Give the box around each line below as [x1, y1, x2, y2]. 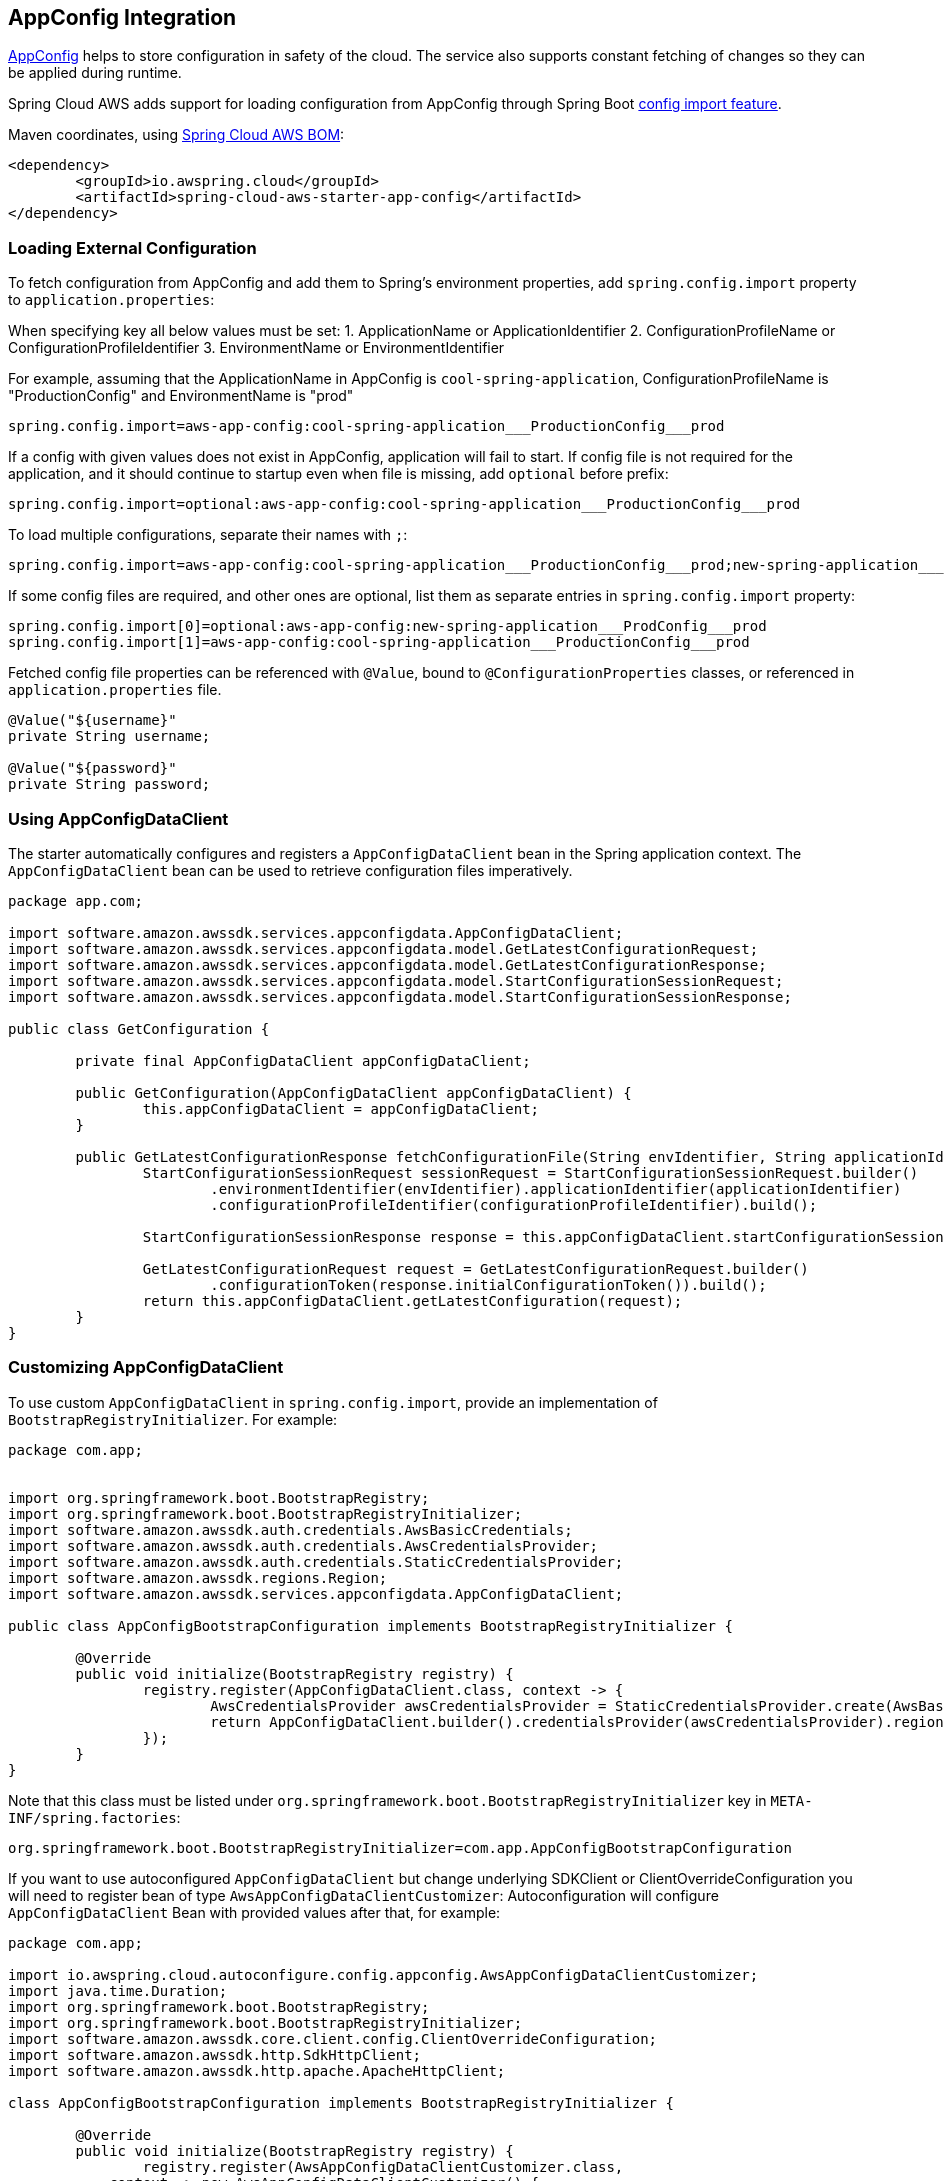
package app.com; [8, 892, 143, 909]
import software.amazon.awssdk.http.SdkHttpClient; [8, 2046, 422, 2063]
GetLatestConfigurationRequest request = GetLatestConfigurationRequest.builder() [142, 1260, 809, 1277]
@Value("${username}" [8, 712, 177, 729]
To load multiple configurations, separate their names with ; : [8, 526, 408, 544]
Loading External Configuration [8, 237, 257, 258]
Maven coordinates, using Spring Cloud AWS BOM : [8, 126, 345, 144]
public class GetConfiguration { [8, 1020, 270, 1037]
